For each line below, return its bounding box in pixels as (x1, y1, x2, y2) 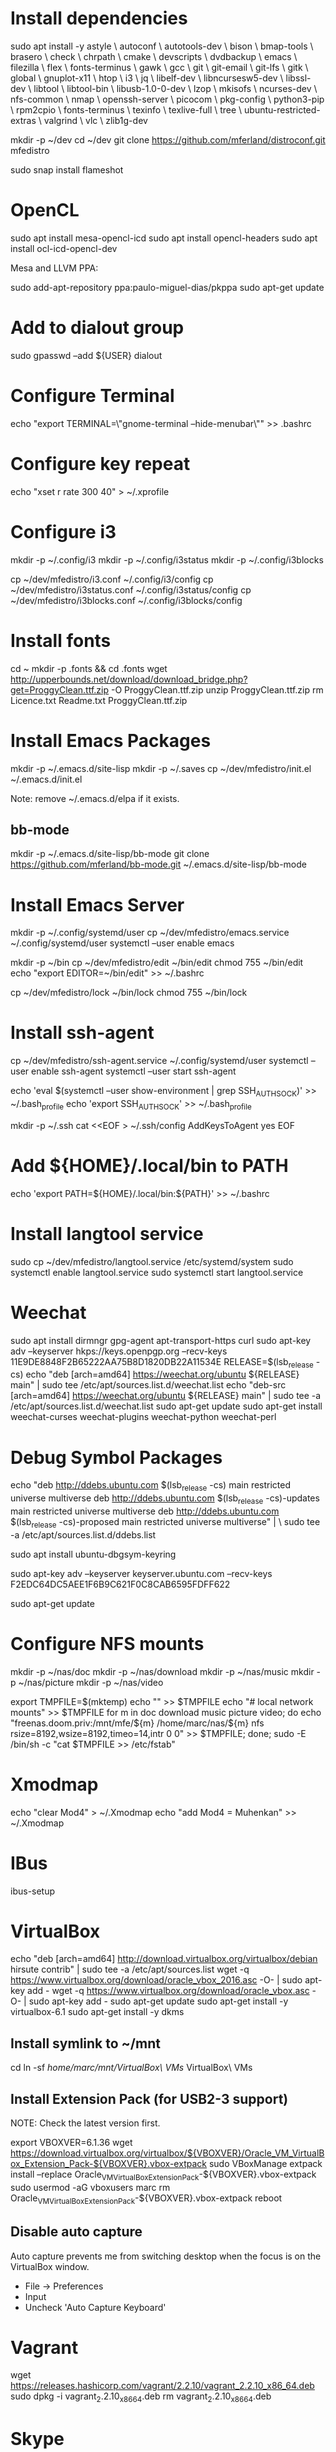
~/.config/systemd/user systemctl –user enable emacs (10, 937, 235, 949)
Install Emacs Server (10, 893, 185, 916)
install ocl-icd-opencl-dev (10, 242, 118, 254)
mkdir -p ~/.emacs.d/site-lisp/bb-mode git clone (10, 848, 210, 860)
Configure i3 (10, 520, 117, 543)
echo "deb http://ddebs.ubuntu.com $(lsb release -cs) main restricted (10, 1479, 292, 1494)
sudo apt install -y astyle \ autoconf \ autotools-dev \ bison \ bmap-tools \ (10, 40, 314, 52)
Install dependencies (10, 7, 188, 30)
